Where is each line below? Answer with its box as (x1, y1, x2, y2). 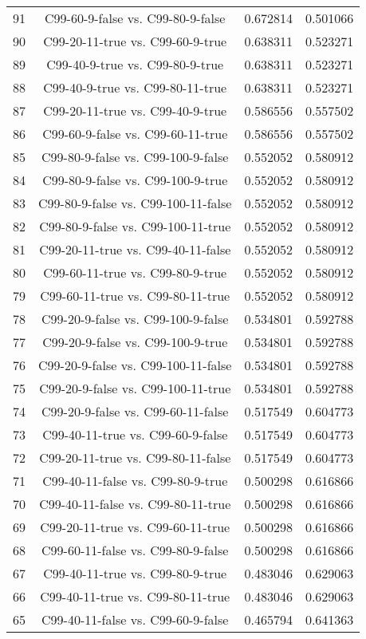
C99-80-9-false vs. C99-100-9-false (41, 148, 229, 166)
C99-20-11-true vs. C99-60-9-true (43, 32, 227, 50)
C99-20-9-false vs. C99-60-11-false (41, 402, 229, 420)
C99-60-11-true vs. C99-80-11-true (40, 286, 230, 305)
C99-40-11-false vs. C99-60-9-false (41, 610, 229, 629)
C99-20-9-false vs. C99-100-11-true (39, 379, 231, 397)
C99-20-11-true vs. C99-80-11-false (39, 448, 231, 467)
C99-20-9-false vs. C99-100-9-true (42, 333, 228, 351)
